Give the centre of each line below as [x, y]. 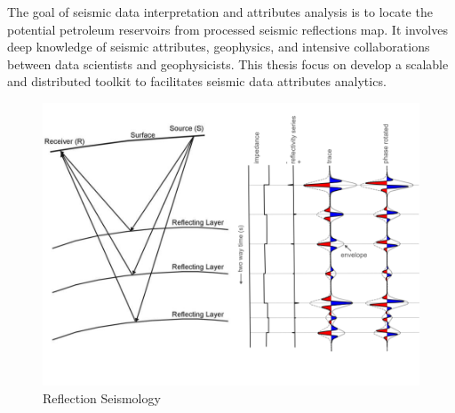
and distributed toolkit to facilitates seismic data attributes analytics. [197, 81]
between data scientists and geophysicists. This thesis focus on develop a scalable [228, 64]
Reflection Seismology [102, 397]
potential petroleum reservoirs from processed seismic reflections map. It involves [227, 29]
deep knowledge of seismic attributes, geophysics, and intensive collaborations [219, 47]
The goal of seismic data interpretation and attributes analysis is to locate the [220, 12]
